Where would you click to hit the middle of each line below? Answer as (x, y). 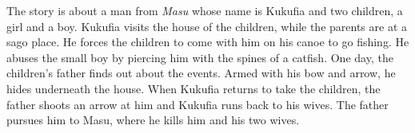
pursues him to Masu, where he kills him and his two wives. (153, 120)
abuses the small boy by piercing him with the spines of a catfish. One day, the (200, 57)
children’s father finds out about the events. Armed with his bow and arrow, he (201, 73)
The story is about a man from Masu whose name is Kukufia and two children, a (205, 10)
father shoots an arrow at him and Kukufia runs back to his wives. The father (198, 104)
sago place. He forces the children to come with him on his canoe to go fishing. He (208, 42)
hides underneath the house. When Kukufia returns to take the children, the (194, 88)
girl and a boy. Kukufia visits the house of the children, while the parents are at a (207, 26)
